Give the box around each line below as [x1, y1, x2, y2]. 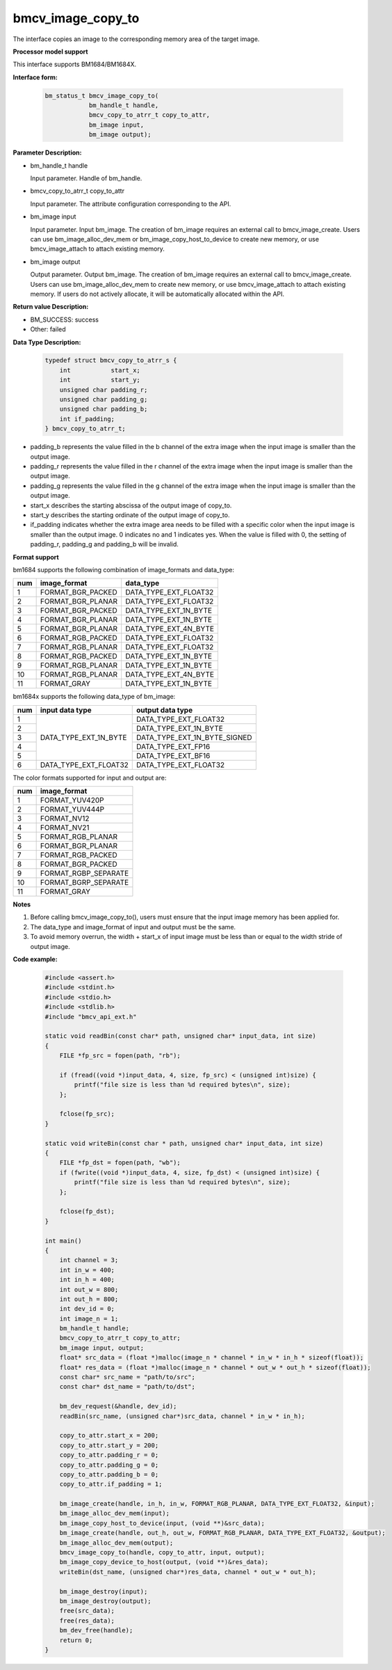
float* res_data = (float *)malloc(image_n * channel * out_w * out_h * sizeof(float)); [59, 1363, 371, 1371]
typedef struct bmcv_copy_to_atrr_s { [44, 356, 177, 365]
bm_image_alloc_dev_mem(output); [59, 1538, 174, 1547]
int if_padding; [59, 415, 115, 423]
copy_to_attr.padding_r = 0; [59, 1451, 159, 1459]
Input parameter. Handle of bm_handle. [30, 174, 142, 182]
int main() [44, 1236, 82, 1245]
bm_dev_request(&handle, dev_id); [59, 1403, 177, 1410]
